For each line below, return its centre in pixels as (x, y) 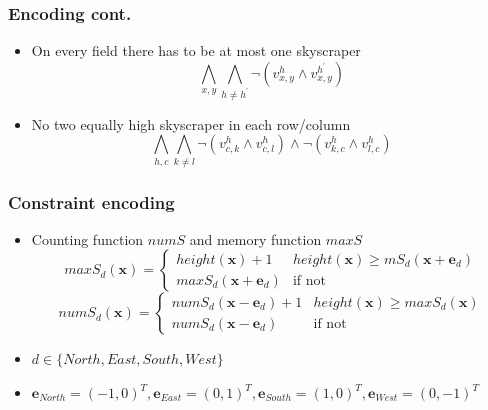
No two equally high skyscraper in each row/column (191, 123)
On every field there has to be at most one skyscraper (196, 50)
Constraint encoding (91, 201)
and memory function (255, 238)
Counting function (87, 238)
